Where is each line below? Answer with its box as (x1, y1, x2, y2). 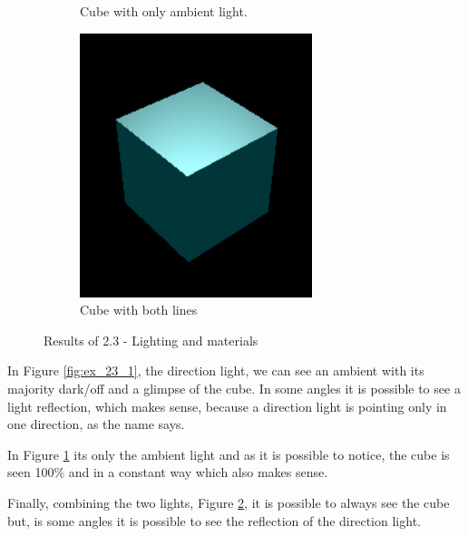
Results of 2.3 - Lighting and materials (44, 330, 258, 349)
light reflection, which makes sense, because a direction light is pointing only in (7, 396, 447, 415)
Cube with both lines (80, 300, 198, 319)
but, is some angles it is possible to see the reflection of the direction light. (7, 511, 421, 530)
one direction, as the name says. (7, 414, 185, 434)
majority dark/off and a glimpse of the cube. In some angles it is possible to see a (7, 378, 461, 397)
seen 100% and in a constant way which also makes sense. (7, 463, 328, 482)
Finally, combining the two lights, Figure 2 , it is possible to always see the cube (7, 492, 450, 512)
